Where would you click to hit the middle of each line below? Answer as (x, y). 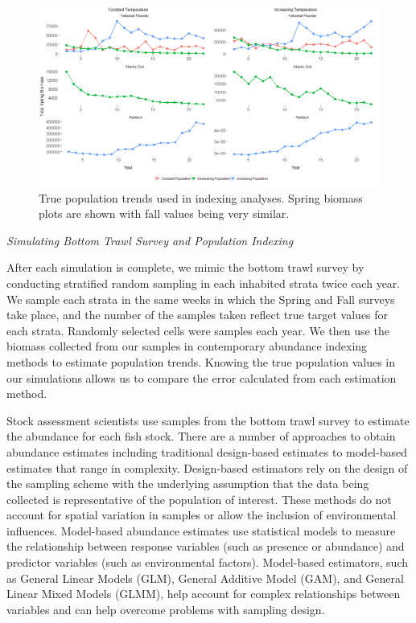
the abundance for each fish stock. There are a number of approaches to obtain (201, 436)
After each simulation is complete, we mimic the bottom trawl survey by (185, 267)
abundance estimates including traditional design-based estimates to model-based (207, 451)
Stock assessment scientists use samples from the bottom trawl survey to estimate (208, 420)
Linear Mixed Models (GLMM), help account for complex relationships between (204, 594)
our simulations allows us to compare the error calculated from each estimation (202, 377)
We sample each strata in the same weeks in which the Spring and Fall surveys (201, 299)
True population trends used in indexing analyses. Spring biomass (201, 197)
